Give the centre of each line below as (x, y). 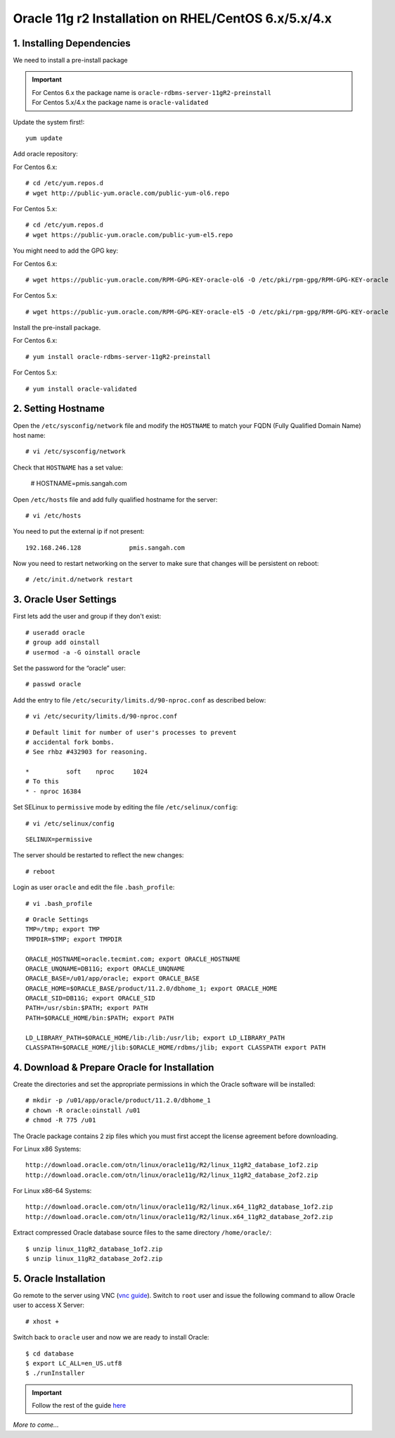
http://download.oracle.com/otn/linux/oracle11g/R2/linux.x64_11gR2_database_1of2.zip (179, 1207)
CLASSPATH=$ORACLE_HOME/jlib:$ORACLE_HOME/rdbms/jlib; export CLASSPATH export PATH (176, 1048)
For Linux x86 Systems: (47, 1149)
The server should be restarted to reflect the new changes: (98, 855)
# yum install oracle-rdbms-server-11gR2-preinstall (118, 357)
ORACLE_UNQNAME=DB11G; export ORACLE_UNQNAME (105, 969)
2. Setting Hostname (59, 409)
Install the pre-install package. (57, 328)
